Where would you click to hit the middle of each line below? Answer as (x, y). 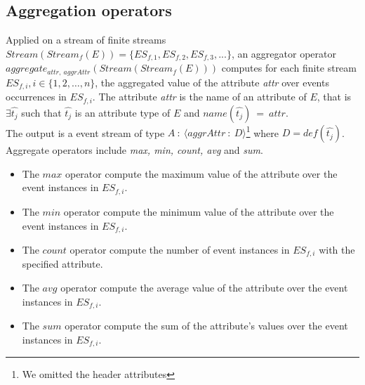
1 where (263, 131)
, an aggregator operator (284, 53)
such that (41, 112)
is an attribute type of (122, 112)
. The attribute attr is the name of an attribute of (199, 97)
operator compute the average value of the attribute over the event (204, 287)
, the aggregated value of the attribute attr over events (212, 82)
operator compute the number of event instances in (180, 249)
